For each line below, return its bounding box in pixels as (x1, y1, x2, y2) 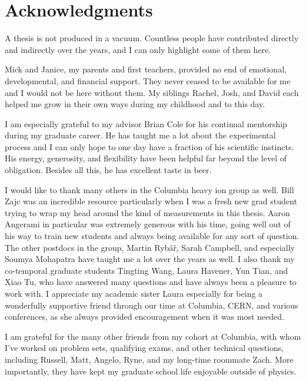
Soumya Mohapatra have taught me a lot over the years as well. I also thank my (5, 253, 295, 265)
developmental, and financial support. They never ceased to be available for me (5, 74, 291, 87)
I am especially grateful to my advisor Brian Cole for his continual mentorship (5, 117, 287, 130)
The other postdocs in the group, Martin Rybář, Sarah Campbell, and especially (5, 241, 295, 253)
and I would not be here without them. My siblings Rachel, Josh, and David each (5, 86, 299, 98)
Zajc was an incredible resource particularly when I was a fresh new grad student (5, 195, 297, 207)
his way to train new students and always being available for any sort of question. (5, 230, 300, 242)
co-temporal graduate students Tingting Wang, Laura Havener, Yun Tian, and (5, 264, 288, 276)
